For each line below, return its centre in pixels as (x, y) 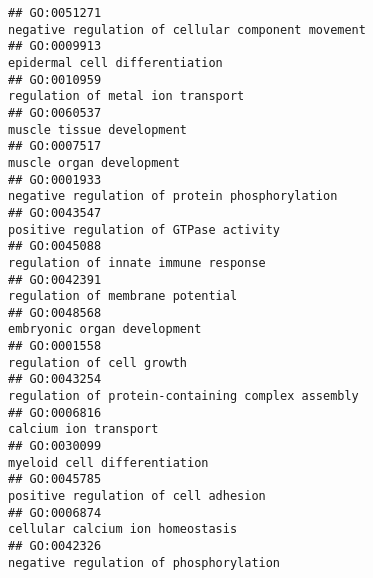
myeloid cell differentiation (108, 462)
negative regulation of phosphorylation (144, 562)
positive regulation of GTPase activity (144, 229)
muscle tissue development (97, 129)
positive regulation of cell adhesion (137, 496)
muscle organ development (94, 162)
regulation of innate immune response (137, 262)
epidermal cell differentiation (115, 62)
